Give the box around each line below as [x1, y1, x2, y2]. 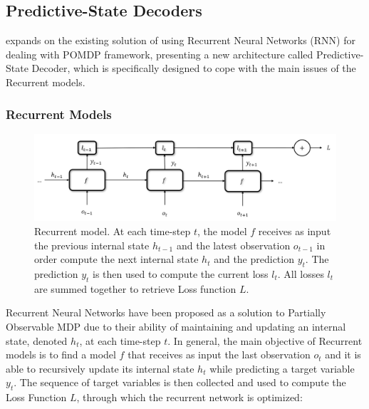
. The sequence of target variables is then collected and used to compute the [14, 375, 346, 390]
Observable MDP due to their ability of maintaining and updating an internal [6, 319, 346, 333]
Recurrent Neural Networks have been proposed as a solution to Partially [6, 305, 326, 320]
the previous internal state [34, 237, 150, 252]
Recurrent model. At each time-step [34, 223, 191, 238]
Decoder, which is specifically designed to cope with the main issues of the [31, 61, 356, 76]
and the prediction [214, 252, 294, 266]
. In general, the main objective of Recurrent [167, 333, 363, 348]
